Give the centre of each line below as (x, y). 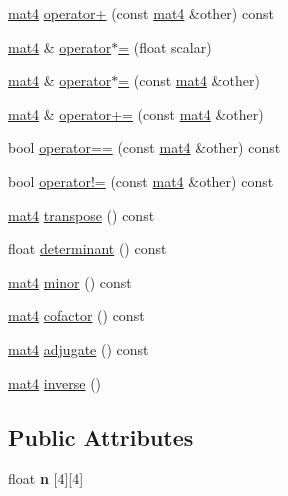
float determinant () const (87, 248)
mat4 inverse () (55, 382)
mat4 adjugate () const (78, 348)
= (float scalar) (165, 46)
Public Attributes (101, 436)
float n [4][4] (46, 478)
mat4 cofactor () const (76, 315)
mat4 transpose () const (81, 214)
